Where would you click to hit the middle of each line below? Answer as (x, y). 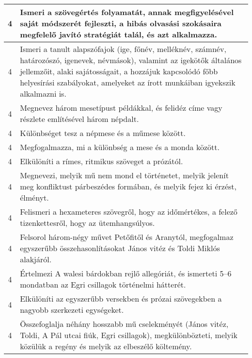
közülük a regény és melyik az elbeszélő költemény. (106, 346)
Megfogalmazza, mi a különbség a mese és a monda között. (120, 147)
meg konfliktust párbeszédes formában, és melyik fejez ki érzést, (128, 186)
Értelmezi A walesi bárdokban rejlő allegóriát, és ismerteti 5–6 (126, 273)
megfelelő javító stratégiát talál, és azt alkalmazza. (118, 34)
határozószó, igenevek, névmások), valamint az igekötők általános (131, 60)
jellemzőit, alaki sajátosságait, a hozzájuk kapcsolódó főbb (119, 71)
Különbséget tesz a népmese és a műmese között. (103, 133)
